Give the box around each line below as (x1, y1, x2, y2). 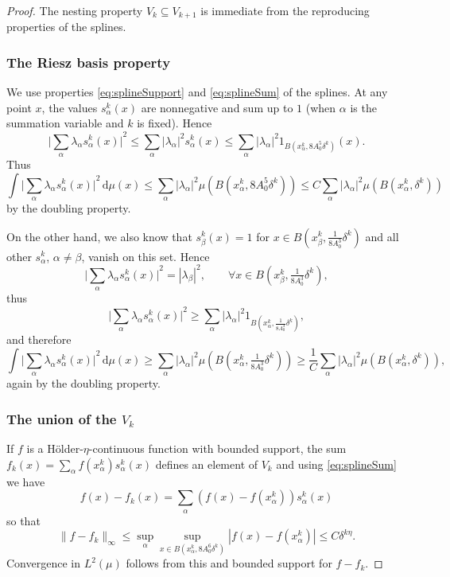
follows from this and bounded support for (126, 555, 332, 571)
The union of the (6, 408, 117, 428)
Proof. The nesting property (6, 2, 143, 18)
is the (350, 99, 377, 115)
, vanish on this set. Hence (81, 248, 210, 264)
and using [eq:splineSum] (276, 455, 397, 472)
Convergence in (6, 555, 80, 571)
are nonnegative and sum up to (141, 99, 293, 115)
